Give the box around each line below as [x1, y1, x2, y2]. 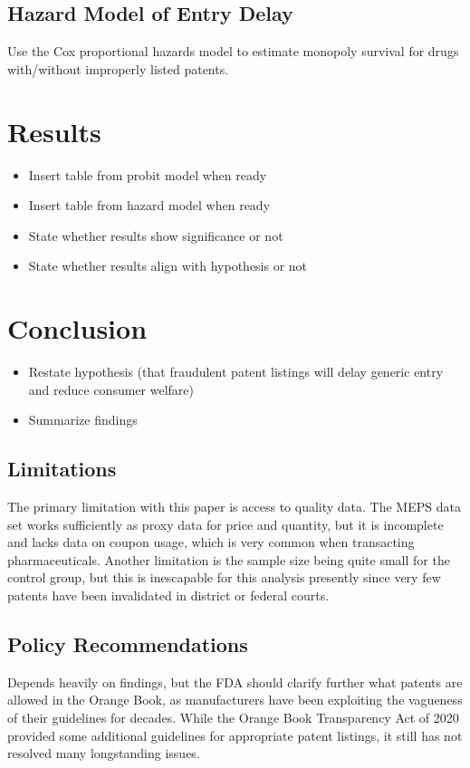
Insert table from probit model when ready [28, 165, 267, 184]
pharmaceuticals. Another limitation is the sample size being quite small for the [7, 550, 450, 569]
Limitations [7, 455, 117, 483]
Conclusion [7, 310, 148, 347]
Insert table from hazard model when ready [28, 196, 271, 215]
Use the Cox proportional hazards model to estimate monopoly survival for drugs [7, 42, 459, 61]
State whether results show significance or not [28, 226, 283, 245]
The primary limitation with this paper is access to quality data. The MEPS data [7, 497, 461, 515]
